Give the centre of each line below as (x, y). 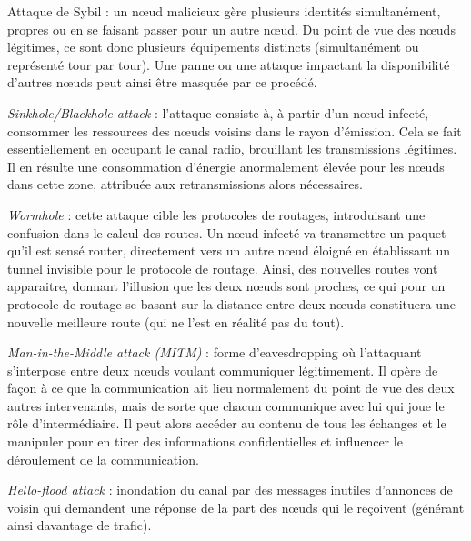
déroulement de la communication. (103, 459)
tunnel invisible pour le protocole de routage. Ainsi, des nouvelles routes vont (223, 268)
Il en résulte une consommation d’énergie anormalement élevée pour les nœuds (226, 166)
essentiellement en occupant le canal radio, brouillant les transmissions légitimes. (232, 149)
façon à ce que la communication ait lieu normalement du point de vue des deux (231, 388)
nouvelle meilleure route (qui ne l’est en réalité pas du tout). (176, 321)
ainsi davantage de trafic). (80, 525)
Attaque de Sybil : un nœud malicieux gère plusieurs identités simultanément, (224, 11)
